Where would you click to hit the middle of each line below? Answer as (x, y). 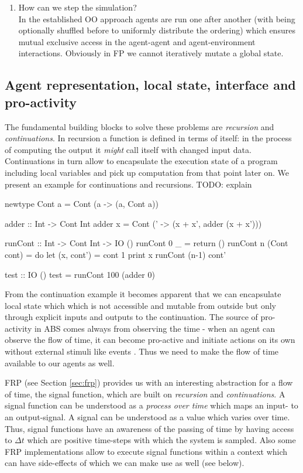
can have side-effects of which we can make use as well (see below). (125, 463)
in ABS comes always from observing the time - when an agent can (155, 328)
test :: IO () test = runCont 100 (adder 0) (80, 274)
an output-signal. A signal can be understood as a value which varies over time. (147, 417)
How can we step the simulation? (78, 7)
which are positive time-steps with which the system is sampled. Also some (161, 440)
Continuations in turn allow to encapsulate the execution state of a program (141, 161)
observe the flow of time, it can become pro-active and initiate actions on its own (150, 340)
